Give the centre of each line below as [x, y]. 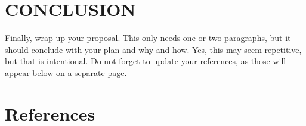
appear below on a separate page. [66, 72]
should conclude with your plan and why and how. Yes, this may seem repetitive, [153, 49]
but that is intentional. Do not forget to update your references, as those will [146, 61]
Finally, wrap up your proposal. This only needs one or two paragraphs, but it [148, 38]
